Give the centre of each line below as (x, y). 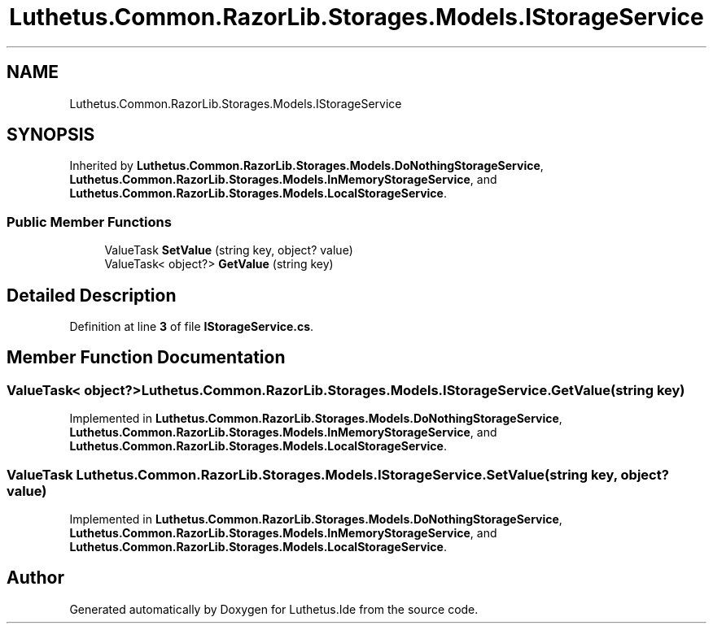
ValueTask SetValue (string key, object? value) (229, 250)
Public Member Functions (89, 222)
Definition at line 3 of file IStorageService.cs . (192, 327)
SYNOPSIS (51, 135)
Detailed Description (92, 295)
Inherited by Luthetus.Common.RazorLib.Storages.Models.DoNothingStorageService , (306, 166)
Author (35, 578)
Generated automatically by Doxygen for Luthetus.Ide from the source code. (274, 609)
